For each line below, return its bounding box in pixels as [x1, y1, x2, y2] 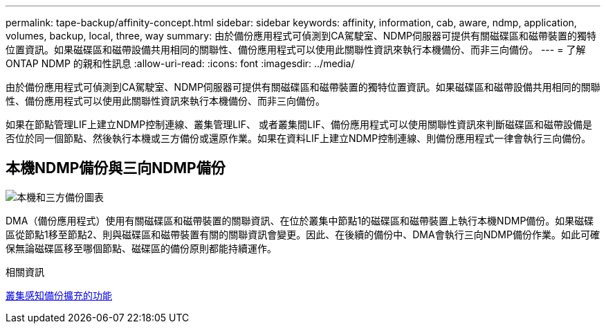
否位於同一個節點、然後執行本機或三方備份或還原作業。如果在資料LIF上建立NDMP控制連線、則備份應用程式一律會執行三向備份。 [6, 132, 591, 144]
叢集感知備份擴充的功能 [6, 289, 112, 301]
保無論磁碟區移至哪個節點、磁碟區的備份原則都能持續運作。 [6, 242, 277, 254]
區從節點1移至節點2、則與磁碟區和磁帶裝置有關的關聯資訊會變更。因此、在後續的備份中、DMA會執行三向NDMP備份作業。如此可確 [6, 228, 600, 240]
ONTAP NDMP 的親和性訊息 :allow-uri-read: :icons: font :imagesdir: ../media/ [6, 57, 355, 69]
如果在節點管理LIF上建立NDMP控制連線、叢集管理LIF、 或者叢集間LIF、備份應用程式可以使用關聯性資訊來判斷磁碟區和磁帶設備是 [6, 118, 592, 130]
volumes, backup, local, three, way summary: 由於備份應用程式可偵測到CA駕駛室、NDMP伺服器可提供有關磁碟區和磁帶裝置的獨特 [6, 30, 597, 42]
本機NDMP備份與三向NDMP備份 [6, 159, 226, 177]
